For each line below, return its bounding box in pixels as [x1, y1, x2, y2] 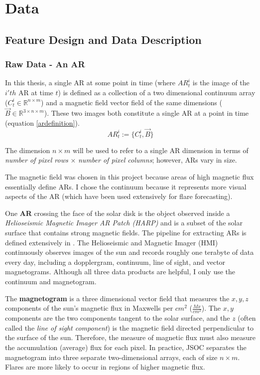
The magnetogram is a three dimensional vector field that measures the [5, 293, 230, 303]
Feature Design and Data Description [5, 31, 202, 47]
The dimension [5, 145, 50, 155]
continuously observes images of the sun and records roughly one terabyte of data [5, 247, 254, 257]
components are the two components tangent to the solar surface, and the [5, 313, 230, 323]
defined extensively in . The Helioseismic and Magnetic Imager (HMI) [5, 237, 218, 247]
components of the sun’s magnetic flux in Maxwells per [5, 303, 173, 313]
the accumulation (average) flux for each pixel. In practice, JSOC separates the [5, 342, 247, 353]
